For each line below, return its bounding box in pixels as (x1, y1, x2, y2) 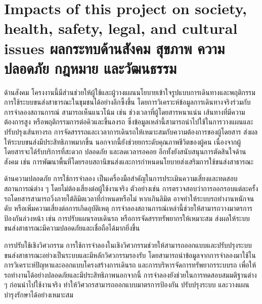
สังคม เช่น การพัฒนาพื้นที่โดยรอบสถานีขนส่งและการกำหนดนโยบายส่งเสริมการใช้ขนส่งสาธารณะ (4, 156, 254, 166)
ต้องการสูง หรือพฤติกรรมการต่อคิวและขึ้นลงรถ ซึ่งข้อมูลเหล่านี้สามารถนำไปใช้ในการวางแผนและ (4, 116, 253, 127)
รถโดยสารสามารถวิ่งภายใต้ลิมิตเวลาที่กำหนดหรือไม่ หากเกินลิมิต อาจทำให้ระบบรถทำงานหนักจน (4, 193, 254, 203)
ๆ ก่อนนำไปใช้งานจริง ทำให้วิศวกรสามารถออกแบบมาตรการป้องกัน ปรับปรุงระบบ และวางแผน (4, 279, 249, 290)
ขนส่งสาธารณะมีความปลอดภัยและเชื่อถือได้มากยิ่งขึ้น (4, 223, 140, 233)
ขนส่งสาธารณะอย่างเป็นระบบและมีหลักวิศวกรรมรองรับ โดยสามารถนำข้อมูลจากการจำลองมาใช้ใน (4, 249, 256, 260)
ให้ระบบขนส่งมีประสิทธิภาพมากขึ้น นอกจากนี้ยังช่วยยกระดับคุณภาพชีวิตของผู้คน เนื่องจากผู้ (4, 136, 241, 147)
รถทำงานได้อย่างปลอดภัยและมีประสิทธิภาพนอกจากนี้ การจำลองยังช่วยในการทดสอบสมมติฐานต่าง (4, 269, 257, 280)
